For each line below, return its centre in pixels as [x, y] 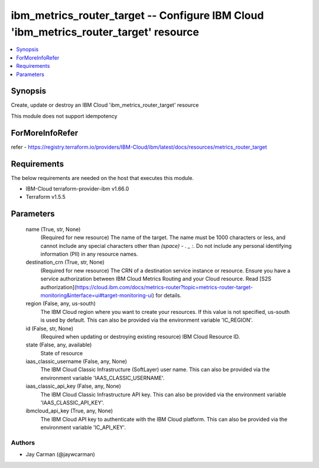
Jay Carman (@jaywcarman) [61, 454]
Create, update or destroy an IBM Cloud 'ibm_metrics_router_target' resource [105, 105]
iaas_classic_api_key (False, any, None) [73, 386]
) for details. [167, 295]
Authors [23, 443]
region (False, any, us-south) [61, 303]
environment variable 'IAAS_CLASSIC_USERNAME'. [102, 378]
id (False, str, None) [50, 328]
